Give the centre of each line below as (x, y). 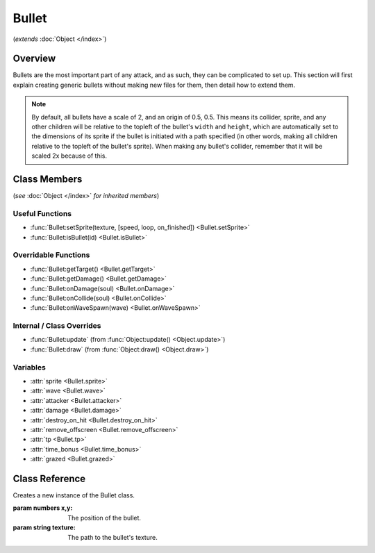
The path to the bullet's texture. (112, 537)
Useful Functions (42, 213)
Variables (30, 367)
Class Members (48, 179)
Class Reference (49, 478)
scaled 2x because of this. (69, 156)
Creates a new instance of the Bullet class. (74, 495)
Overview (34, 59)
